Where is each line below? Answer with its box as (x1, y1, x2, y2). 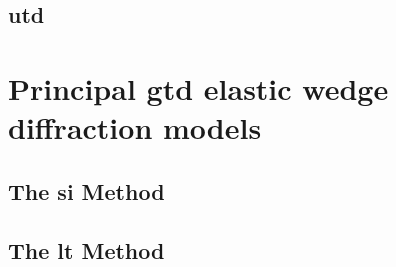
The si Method (8, 175, 165, 206)
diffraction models (8, 107, 262, 148)
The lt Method (8, 234, 165, 265)
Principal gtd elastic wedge (8, 67, 389, 108)
